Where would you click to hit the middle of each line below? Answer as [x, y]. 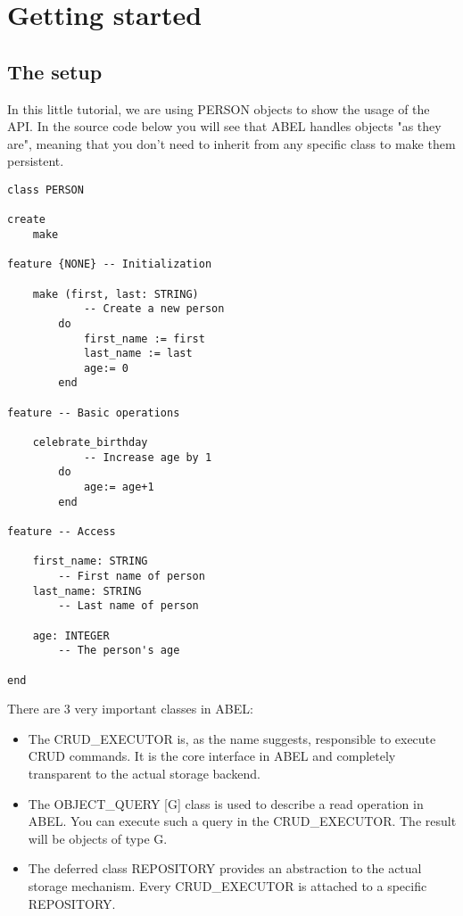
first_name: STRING [90, 561]
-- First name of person [132, 577]
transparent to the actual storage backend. [144, 774]
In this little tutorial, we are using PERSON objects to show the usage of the [219, 108]
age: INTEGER [71, 635]
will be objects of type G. [98, 838]
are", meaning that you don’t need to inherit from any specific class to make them [231, 143]
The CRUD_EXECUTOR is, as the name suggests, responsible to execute [232, 738]
